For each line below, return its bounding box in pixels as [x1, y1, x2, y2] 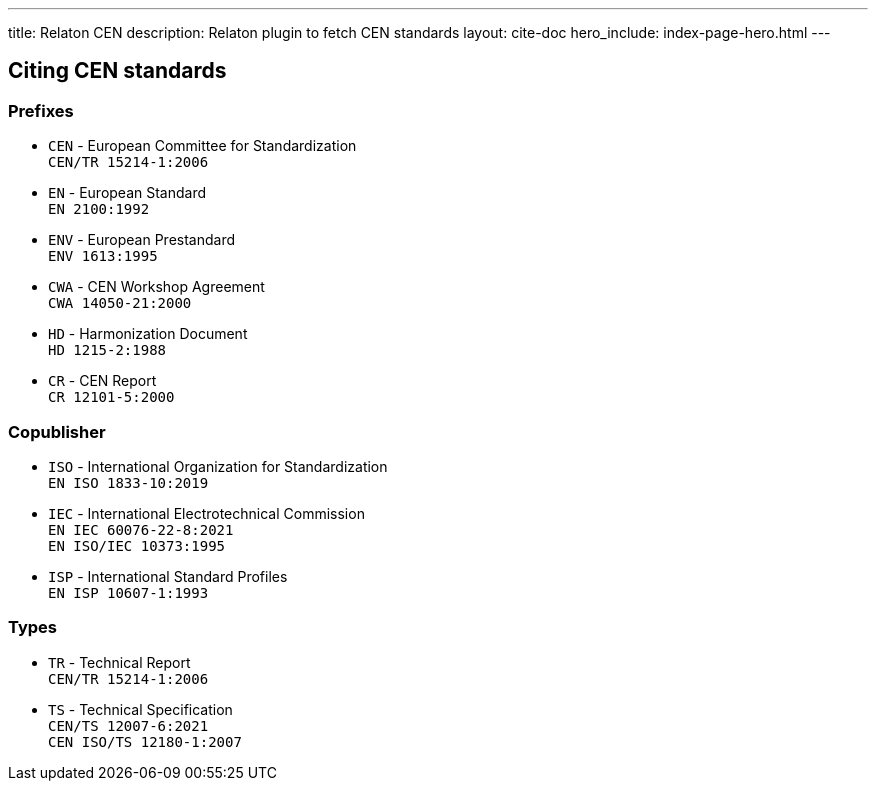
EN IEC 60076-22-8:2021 [48, 521, 234, 538]
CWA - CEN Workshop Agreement [48, 278, 265, 296]
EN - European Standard [48, 184, 207, 202]
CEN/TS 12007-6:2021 [48, 717, 209, 734]
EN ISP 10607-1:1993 [48, 584, 209, 601]
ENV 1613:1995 [48, 248, 158, 265]
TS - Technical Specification [48, 700, 233, 718]
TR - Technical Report [48, 653, 191, 671]
